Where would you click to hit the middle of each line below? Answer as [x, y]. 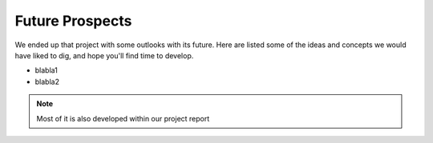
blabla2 [47, 81]
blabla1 [46, 70]
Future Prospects [73, 21]
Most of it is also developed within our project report [123, 118]
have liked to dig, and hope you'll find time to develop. [104, 55]
